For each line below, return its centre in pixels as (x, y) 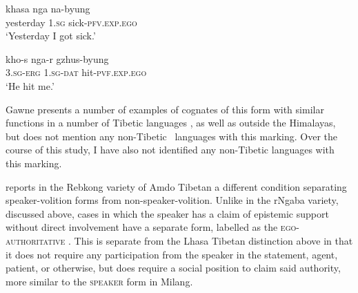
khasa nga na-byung (48, 8)
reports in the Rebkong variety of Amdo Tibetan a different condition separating (176, 186)
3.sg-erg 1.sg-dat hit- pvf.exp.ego (76, 72)
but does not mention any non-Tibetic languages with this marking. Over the (171, 136)
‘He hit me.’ (30, 85)
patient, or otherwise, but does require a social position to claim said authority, (173, 268)
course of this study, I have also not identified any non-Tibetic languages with (170, 150)
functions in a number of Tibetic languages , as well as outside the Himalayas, (171, 123)
